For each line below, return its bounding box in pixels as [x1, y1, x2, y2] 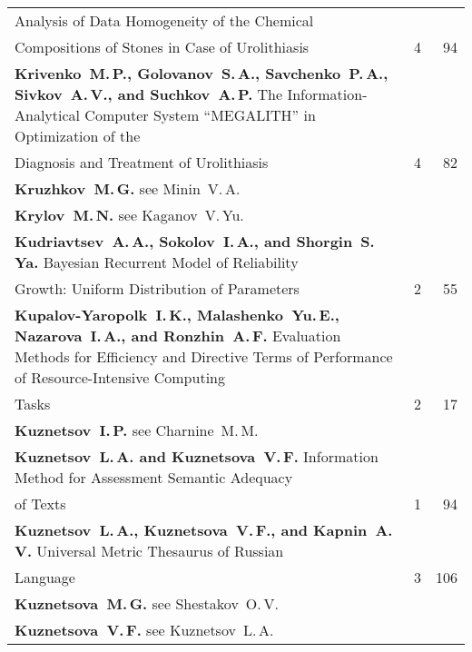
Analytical [15, 104, 81, 125]
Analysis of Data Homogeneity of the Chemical [15, 10, 314, 31]
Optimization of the [15, 125, 141, 146]
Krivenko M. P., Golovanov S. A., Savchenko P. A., [15, 63, 388, 84]
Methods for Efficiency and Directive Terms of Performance [15, 346, 393, 367]
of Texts [15, 493, 66, 514]
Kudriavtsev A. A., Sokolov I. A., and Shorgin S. [15, 231, 375, 252]
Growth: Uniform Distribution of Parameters [15, 278, 300, 299]
